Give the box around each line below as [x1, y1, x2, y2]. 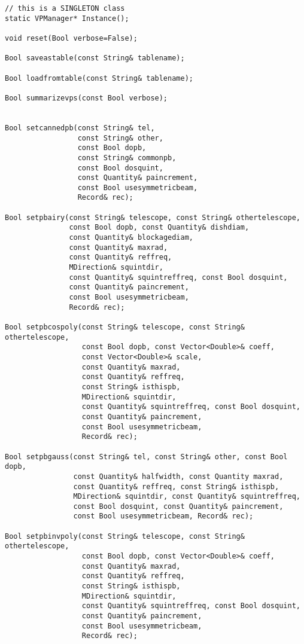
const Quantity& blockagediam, [69, 233, 193, 242]
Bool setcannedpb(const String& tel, [5, 123, 155, 132]
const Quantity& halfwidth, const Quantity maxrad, [73, 472, 284, 481]
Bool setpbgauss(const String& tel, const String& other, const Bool [5, 452, 288, 461]
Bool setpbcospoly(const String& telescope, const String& [5, 323, 245, 331]
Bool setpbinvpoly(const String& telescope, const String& [5, 532, 245, 541]
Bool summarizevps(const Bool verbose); [5, 93, 168, 102]
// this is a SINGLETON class [5, 4, 125, 13]
